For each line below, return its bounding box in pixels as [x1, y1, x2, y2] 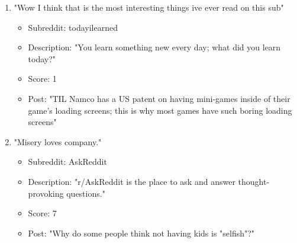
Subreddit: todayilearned [28, 21, 118, 33]
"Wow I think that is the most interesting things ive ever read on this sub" [14, 1, 284, 13]
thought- [238, 175, 270, 187]
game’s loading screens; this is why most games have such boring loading [28, 104, 292, 116]
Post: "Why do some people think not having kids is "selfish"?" [28, 226, 255, 239]
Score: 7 [28, 207, 57, 219]
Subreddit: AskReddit [28, 155, 107, 168]
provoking [28, 187, 64, 199]
